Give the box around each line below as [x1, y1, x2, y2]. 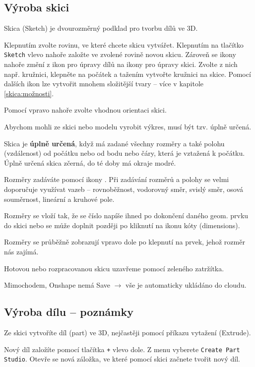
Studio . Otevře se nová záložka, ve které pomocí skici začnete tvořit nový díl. [4, 354, 240, 364]
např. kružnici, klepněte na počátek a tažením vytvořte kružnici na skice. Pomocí [4, 68, 251, 79]
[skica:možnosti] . [4, 88, 54, 98]
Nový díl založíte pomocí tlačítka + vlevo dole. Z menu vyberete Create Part [4, 344, 240, 354]
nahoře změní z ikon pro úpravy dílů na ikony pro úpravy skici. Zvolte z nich [4, 59, 238, 69]
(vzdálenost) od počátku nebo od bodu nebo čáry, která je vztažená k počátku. [4, 148, 245, 158]
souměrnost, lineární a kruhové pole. [4, 193, 115, 204]
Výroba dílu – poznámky [4, 304, 133, 319]
